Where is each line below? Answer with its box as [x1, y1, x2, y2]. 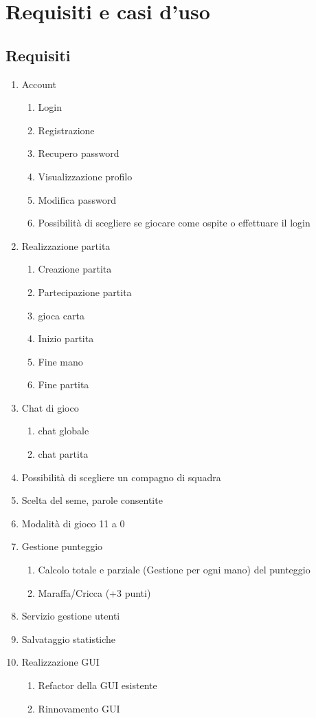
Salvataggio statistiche [21, 631, 116, 646]
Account [21, 76, 56, 91]
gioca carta [38, 308, 84, 322]
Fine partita [38, 377, 89, 392]
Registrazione [38, 123, 95, 137]
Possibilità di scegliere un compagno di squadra [21, 469, 221, 484]
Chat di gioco [21, 400, 79, 414]
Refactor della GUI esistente [38, 678, 157, 693]
